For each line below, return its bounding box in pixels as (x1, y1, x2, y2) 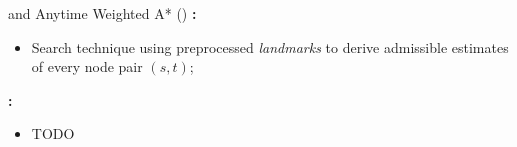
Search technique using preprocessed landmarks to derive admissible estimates (31, 36, 509, 57)
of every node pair (31, 56, 143, 77)
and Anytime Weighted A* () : (8, 3, 197, 23)
